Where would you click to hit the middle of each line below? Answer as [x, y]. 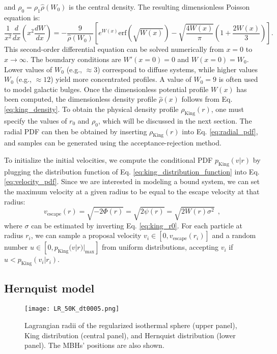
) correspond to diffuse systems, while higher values [178, 69]
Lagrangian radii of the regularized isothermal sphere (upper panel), [131, 325]
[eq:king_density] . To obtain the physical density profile [91, 109]
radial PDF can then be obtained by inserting [76, 131]
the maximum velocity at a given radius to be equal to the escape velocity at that [132, 191]
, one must [227, 109]
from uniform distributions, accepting [160, 247]
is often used [238, 79]
